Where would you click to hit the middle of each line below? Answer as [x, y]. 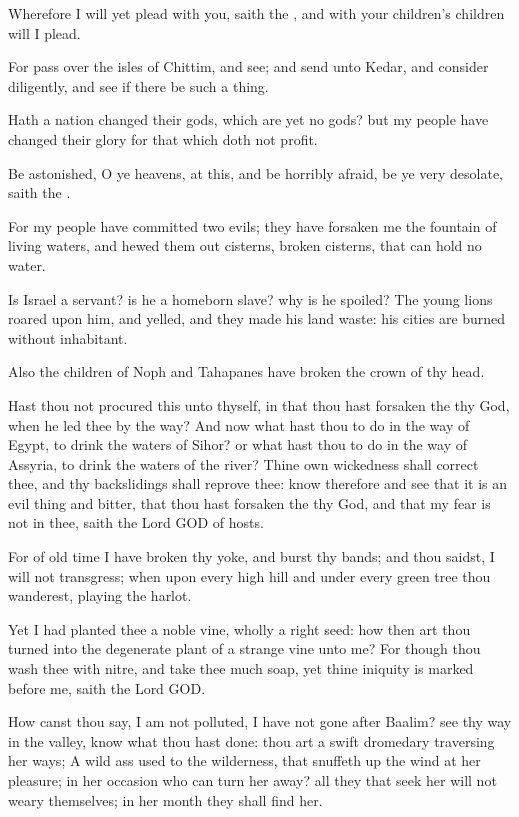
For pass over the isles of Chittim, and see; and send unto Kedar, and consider [248, 66]
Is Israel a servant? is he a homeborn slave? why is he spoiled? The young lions [250, 298]
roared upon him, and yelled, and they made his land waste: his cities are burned [257, 318]
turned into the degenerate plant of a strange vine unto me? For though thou [244, 648]
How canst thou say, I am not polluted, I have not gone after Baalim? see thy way [260, 721]
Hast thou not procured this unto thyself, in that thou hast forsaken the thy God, [259, 404]
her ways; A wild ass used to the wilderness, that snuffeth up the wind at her [244, 760]
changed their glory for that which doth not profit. [163, 138]
